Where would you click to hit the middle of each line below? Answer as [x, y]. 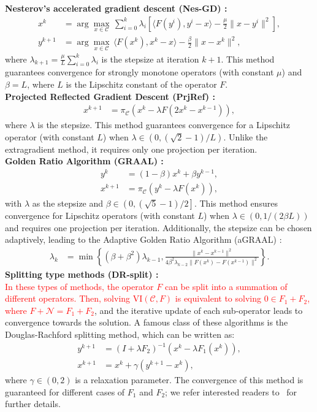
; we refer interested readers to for [231, 391]
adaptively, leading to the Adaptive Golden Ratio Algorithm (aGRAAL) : [143, 239]
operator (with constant [50, 136]
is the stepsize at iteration [150, 59]
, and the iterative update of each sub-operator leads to [198, 310]
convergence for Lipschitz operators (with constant [100, 216]
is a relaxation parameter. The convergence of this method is [189, 380]
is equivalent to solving [218, 298]
